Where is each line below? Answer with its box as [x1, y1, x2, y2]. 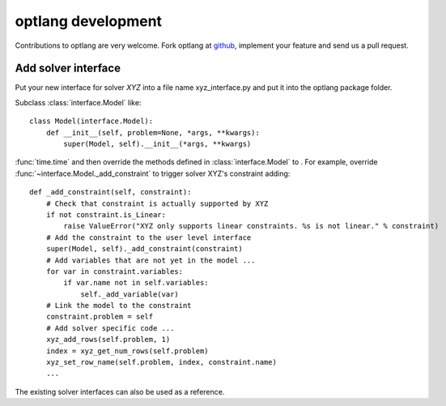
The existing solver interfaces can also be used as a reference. [15, 387, 225, 396]
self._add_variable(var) [80, 289, 180, 299]
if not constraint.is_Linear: [45, 210, 166, 219]
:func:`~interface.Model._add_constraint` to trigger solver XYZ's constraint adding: [15, 169, 291, 178]
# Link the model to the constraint [45, 301, 192, 310]
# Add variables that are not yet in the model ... [45, 255, 256, 265]
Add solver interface [15, 62, 121, 75]
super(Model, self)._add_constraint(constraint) [45, 244, 243, 254]
